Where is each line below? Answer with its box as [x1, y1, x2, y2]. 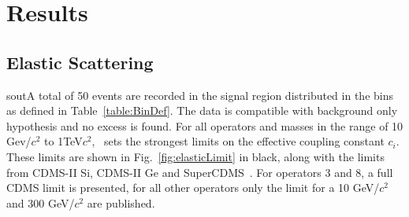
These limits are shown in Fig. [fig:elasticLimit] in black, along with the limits [6, 148, 385, 164]
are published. [87, 194, 155, 211]
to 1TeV [44, 133, 83, 149]
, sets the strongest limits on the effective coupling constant [91, 133, 385, 149]
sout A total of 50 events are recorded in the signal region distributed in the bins [6, 86, 393, 103]
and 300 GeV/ [6, 194, 75, 211]
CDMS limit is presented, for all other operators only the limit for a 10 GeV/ [6, 179, 380, 196]
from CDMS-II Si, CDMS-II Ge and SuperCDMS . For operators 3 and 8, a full [6, 164, 393, 180]
